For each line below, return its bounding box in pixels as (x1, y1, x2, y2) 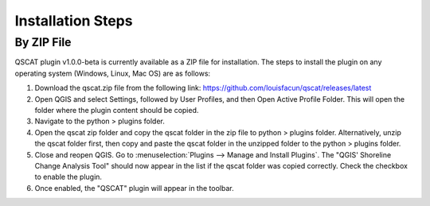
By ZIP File (14, 35, 72, 49)
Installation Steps (14, 12, 133, 29)
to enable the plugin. (34, 172, 103, 182)
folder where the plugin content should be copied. (34, 105, 199, 115)
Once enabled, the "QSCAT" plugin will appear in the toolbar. (34, 183, 234, 192)
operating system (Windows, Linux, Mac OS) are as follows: (14, 68, 211, 78)
